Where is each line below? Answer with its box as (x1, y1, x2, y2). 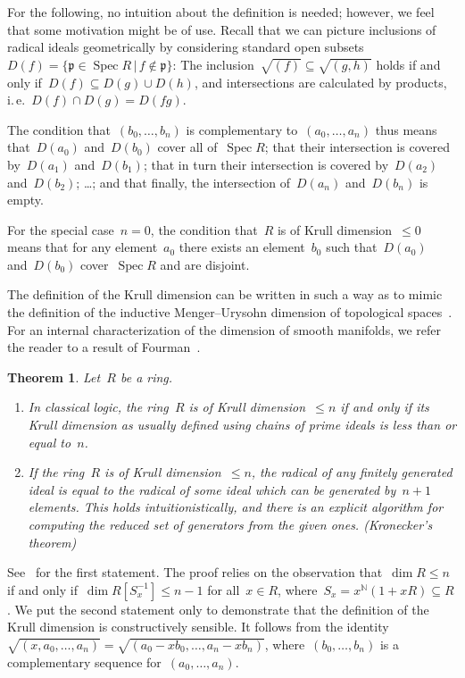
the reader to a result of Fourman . (7, 338, 201, 356)
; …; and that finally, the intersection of (76, 172, 291, 191)
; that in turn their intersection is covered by (143, 155, 389, 173)
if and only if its (340, 398, 429, 416)
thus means (375, 120, 437, 138)
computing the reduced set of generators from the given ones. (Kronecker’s (28, 515, 433, 534)
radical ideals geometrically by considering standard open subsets (7, 38, 364, 56)
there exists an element (179, 238, 305, 256)
